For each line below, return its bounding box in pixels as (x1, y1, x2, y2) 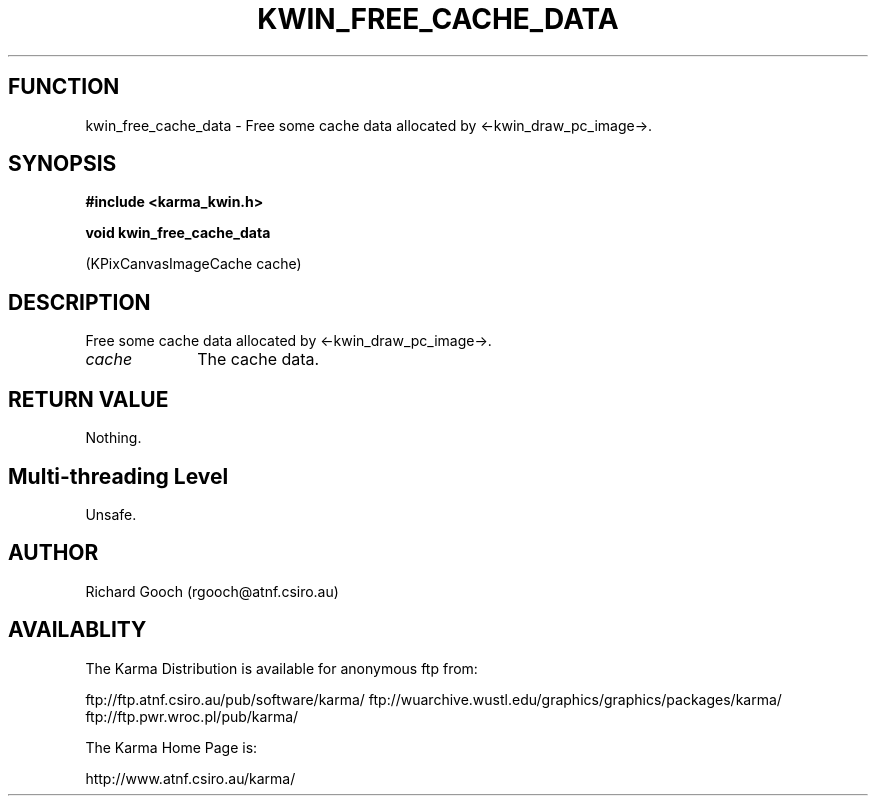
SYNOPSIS (8, 151, 117, 177)
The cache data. (197, 349, 320, 370)
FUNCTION (8, 74, 120, 100)
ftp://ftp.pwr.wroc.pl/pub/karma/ (85, 707, 299, 725)
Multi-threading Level (8, 463, 229, 489)
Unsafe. (85, 505, 137, 523)
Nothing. (85, 429, 142, 447)
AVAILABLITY (8, 617, 147, 643)
